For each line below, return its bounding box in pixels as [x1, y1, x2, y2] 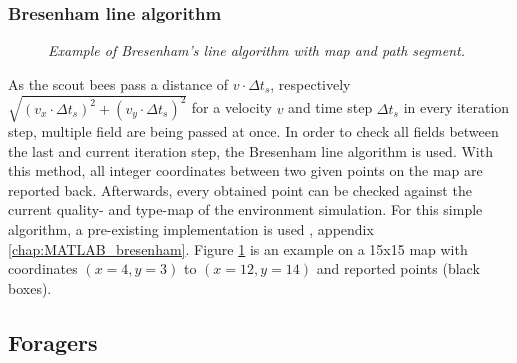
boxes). [8, 277, 52, 298]
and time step [288, 97, 373, 118]
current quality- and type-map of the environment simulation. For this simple [8, 199, 483, 220]
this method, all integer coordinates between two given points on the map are [8, 160, 483, 181]
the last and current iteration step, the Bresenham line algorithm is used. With [8, 140, 493, 161]
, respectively [270, 73, 351, 94]
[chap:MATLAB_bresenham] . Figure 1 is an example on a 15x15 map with [8, 238, 468, 259]
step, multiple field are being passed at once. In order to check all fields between [8, 120, 499, 141]
